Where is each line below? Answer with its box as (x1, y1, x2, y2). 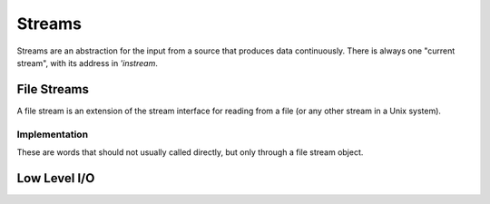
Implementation (16, 128, 89, 141)
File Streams (16, 82, 90, 97)
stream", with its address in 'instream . (16, 57, 158, 68)
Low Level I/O (16, 170, 95, 186)
